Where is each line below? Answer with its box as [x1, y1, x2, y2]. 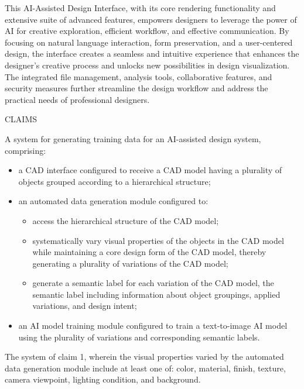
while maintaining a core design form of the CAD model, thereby [32, 246, 267, 258]
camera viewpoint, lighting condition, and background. [5, 373, 201, 385]
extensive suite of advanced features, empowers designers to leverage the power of [5, 13, 297, 25]
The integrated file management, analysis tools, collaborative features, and [5, 70, 272, 82]
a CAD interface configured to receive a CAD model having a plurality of [18, 164, 282, 176]
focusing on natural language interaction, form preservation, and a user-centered [5, 36, 293, 48]
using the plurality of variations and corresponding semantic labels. [18, 331, 260, 343]
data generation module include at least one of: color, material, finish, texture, [5, 362, 286, 374]
